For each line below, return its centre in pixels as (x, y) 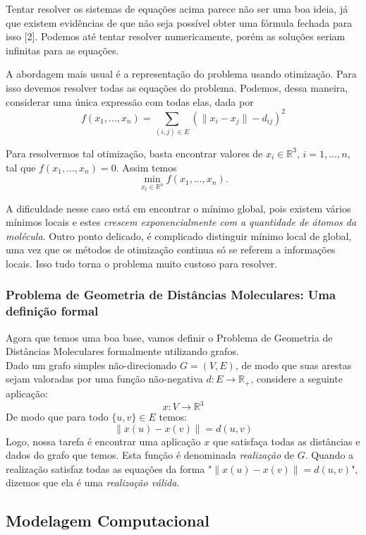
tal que (21, 167)
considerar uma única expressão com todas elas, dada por (130, 101)
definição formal (52, 311)
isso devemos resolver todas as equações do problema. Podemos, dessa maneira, (177, 87)
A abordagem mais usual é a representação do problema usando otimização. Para (181, 74)
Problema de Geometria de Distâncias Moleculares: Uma (171, 295)
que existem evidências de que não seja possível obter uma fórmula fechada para (179, 22)
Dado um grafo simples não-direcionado (91, 365)
